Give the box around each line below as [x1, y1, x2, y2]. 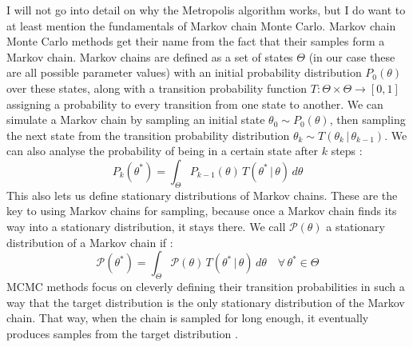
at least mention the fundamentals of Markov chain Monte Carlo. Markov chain [6, 17, 396, 34]
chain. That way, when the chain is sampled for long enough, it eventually [6, 309, 369, 326]
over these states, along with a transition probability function [6, 79, 308, 96]
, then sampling [329, 111, 406, 128]
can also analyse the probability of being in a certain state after [6, 142, 319, 159]
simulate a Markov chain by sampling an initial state [6, 111, 265, 128]
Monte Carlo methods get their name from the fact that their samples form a [6, 33, 385, 50]
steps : [331, 142, 363, 159]
